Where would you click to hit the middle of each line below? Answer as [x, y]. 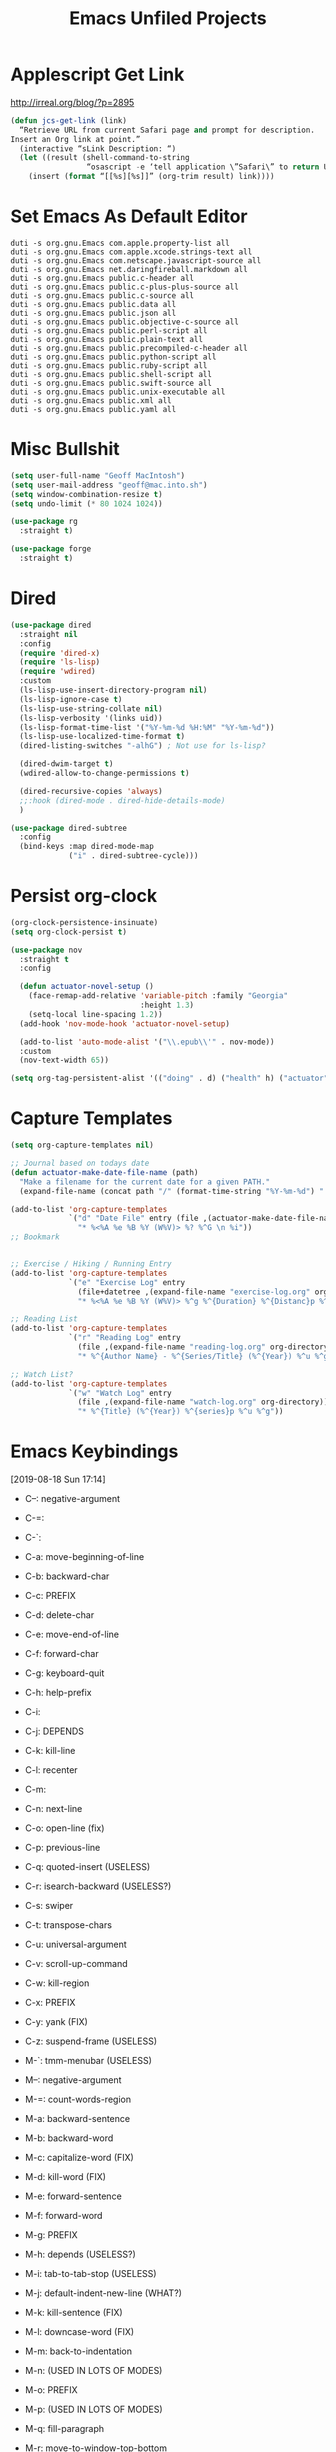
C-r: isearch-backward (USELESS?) [98, 1886]
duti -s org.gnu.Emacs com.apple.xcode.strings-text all [131, 252]
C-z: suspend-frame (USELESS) [91, 2041]
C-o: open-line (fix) [64, 1828]
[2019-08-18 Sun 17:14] [58, 1479]
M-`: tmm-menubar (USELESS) [88, 2061]
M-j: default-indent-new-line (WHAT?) [103, 2293]
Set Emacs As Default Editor [129, 216]
